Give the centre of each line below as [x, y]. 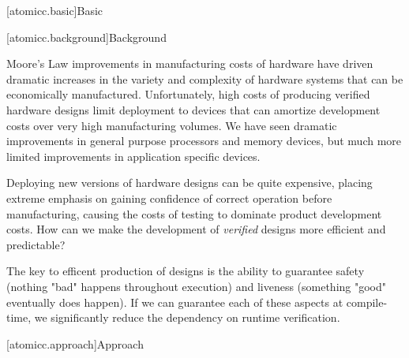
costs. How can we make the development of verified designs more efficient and [196, 229]
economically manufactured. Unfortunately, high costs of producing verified [188, 94]
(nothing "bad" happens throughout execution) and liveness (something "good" [197, 286]
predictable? [36, 244]
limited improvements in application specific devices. [133, 156]
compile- [367, 302]
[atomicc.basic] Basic [55, 10]
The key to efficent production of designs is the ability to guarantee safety [186, 271]
